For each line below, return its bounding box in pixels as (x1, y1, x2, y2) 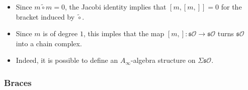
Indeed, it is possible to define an (16, 55, 118, 65)
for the (221, 2, 242, 12)
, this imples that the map (83, 28, 164, 39)
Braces (4, 76, 32, 88)
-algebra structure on (131, 55, 196, 65)
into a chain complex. (16, 38, 82, 48)
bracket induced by (16, 11, 75, 22)
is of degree (43, 28, 78, 39)
